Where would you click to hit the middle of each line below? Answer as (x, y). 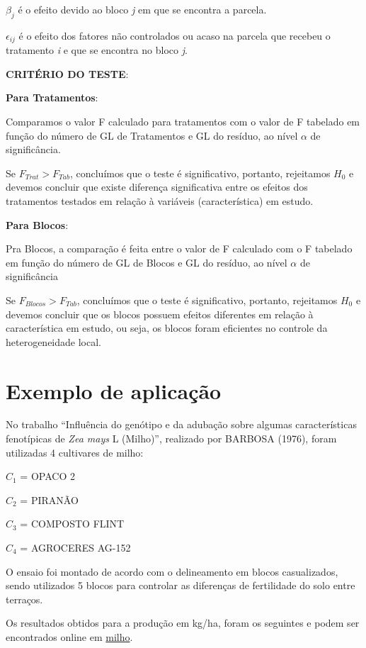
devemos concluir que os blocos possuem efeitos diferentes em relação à (160, 314)
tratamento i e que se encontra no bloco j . (97, 50)
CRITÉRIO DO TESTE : (67, 73)
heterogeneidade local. (53, 341)
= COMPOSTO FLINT (72, 524)
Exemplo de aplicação (114, 390)
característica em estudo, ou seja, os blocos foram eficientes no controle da (167, 328)
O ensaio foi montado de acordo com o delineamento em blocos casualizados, (172, 571)
